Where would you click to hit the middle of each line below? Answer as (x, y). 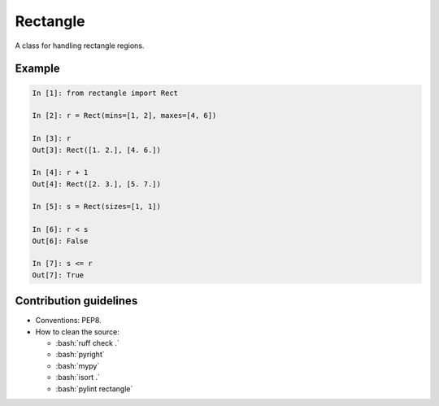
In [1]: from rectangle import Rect (105, 93)
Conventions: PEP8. (68, 321)
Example (37, 69)
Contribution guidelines (76, 301)
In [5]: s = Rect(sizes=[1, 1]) (97, 207)
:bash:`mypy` (78, 365)
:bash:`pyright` (80, 355)
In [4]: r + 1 (60, 172)
